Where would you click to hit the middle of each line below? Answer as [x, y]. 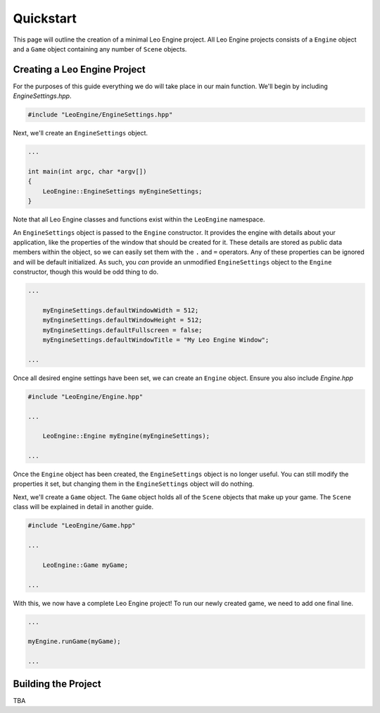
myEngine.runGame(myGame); [74, 641]
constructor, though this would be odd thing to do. [86, 272]
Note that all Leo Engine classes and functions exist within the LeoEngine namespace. [139, 219]
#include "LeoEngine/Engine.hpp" [85, 396]
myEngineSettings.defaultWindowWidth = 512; [121, 310]
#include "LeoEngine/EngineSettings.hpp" [100, 115]
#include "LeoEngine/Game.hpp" [82, 526]
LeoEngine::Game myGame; [85, 565]
